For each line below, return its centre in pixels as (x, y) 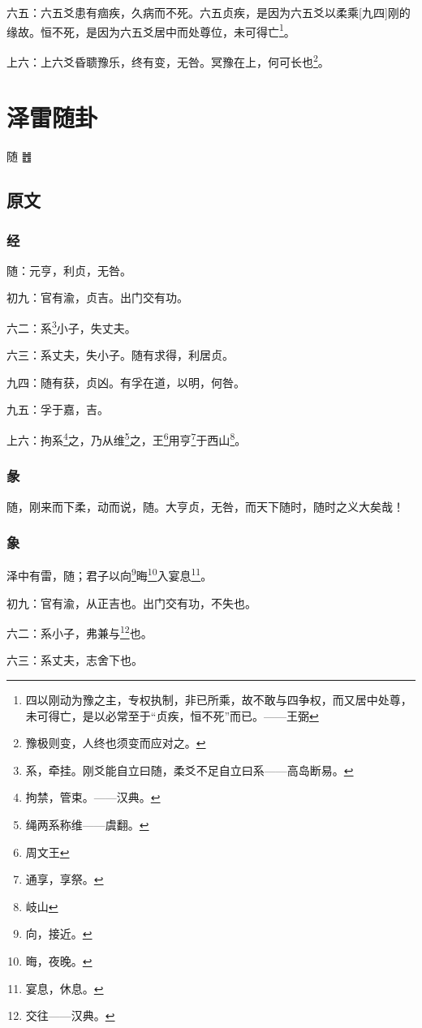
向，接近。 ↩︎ (59, 933)
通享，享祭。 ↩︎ (65, 879)
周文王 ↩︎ (47, 852)
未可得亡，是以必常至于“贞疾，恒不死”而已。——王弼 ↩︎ (172, 715)
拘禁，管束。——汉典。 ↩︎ (93, 797)
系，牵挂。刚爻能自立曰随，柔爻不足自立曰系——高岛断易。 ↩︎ (189, 770)
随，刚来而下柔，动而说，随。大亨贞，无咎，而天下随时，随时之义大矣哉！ (205, 506)
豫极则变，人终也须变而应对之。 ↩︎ (116, 743)
